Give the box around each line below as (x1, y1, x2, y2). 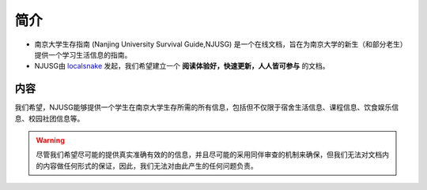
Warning (36, 136, 65, 145)
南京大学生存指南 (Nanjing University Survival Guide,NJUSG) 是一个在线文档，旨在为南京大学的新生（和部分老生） (34, 39, 407, 49)
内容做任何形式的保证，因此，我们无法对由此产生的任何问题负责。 (42, 161, 258, 170)
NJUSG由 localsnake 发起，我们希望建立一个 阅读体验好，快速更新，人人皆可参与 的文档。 (34, 61, 330, 71)
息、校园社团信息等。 (14, 114, 85, 123)
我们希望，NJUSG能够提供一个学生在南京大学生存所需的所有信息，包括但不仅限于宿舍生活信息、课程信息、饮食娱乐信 (14, 102, 399, 112)
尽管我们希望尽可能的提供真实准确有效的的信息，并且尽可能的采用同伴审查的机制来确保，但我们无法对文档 (36, 150, 383, 159)
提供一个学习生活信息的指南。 (34, 50, 132, 59)
